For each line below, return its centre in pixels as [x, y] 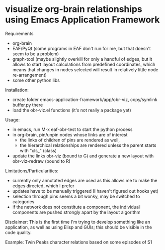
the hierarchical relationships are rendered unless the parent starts [88, 145]
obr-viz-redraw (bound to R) [41, 161]
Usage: [12, 120]
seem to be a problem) [36, 54]
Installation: [17, 90]
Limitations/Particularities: [32, 171]
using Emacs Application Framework [82, 20]
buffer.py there [28, 105]
